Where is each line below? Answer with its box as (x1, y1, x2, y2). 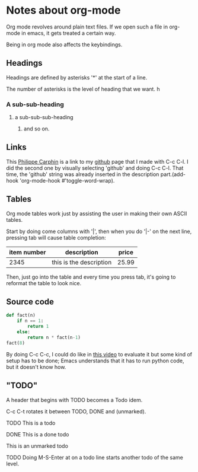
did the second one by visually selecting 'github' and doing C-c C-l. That (6, 164, 184, 171)
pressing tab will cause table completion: (6, 234, 107, 241)
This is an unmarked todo (6, 442, 68, 449)
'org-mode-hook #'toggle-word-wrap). (20, 177, 115, 184)
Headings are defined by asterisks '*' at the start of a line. (6, 74, 148, 81)
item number (9, 248, 46, 256)
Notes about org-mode (6, 4, 121, 17)
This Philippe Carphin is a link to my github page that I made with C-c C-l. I (6, 158, 189, 165)
